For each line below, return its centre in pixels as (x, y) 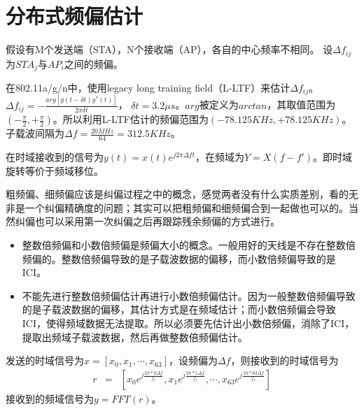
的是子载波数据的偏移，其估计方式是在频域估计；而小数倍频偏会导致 (179, 309)
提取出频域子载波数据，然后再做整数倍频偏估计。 (135, 337)
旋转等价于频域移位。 (55, 170)
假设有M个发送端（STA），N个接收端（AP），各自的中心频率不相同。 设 (169, 49)
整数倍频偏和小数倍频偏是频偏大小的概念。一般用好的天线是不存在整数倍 (189, 245)
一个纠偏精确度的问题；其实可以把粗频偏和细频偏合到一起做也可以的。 (187, 207)
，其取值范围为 (301, 104)
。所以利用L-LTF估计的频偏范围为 (131, 119)
